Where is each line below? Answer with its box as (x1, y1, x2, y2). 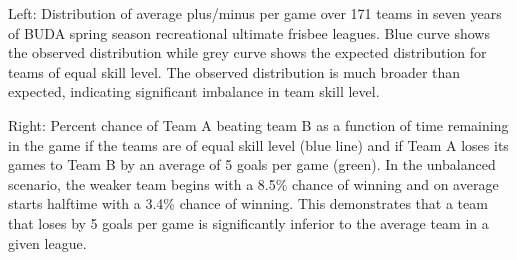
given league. (8, 232, 87, 253)
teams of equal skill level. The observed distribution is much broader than (8, 61, 461, 82)
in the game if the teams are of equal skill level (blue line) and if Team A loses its (8, 134, 509, 155)
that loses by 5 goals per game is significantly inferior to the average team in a (8, 212, 489, 233)
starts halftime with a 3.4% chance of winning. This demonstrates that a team (8, 193, 488, 214)
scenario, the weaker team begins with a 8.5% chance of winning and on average (8, 173, 499, 194)
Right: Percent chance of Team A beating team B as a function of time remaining (8, 114, 509, 135)
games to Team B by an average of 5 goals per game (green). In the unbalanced (8, 154, 496, 175)
